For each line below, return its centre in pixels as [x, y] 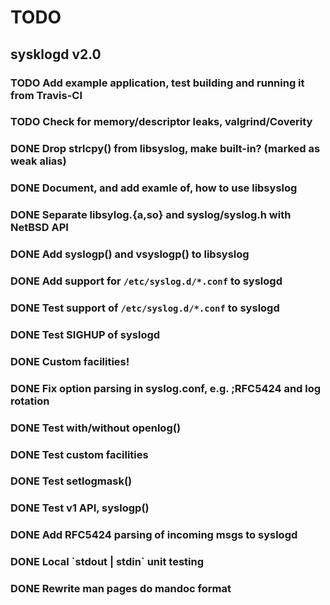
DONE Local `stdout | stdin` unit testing [107, 562]
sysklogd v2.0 [56, 54]
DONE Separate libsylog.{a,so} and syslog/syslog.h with [151, 215]
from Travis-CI [46, 95]
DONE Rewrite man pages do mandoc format [121, 589]
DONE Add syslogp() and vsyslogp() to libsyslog [130, 254]
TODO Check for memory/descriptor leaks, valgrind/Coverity [161, 122]
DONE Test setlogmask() [71, 481]
